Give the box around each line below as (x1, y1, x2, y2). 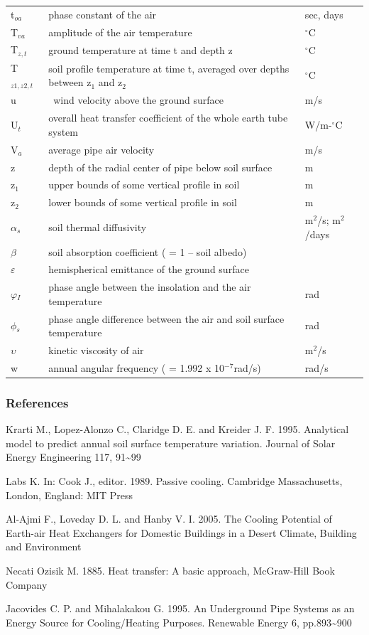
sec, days (304, 6, 343, 21)
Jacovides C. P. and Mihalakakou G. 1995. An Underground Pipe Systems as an (6, 601, 355, 616)
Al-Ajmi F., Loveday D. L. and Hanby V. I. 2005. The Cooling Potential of (6, 511, 332, 526)
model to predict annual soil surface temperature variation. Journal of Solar (6, 435, 336, 450)
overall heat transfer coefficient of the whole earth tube (48, 110, 288, 125)
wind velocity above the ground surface (53, 92, 224, 107)
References (6, 393, 69, 411)
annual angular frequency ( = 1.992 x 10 (48, 360, 225, 375)
